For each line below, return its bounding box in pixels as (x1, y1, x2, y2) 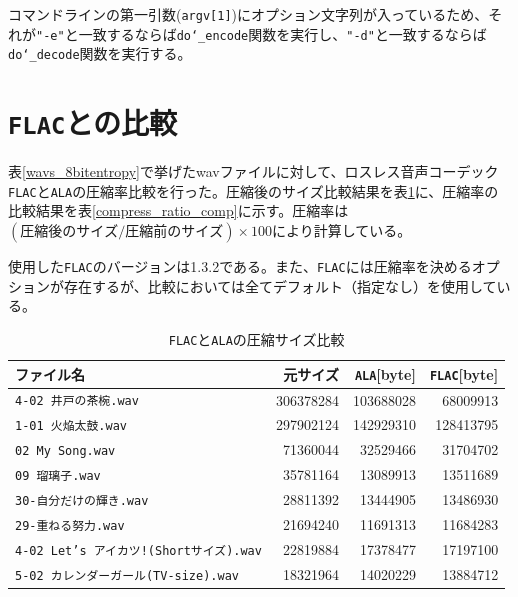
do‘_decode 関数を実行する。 (8, 43, 192, 64)
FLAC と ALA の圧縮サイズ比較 (168, 328, 345, 349)
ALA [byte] (354, 363, 416, 384)
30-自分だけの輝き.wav (15, 494, 149, 509)
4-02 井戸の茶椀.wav (15, 394, 139, 409)
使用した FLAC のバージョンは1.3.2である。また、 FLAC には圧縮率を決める (8, 256, 472, 277)
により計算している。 (272, 220, 412, 241)
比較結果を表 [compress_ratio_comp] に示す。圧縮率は (8, 200, 349, 221)
